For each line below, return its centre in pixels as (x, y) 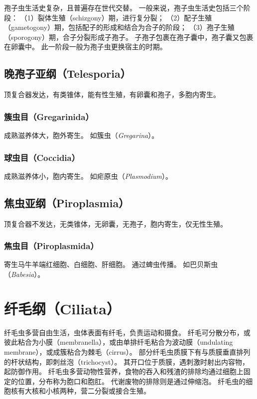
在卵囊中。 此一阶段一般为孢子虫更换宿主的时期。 (85, 47)
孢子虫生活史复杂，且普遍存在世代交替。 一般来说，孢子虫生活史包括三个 (124, 7)
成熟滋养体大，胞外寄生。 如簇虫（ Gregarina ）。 (81, 135)
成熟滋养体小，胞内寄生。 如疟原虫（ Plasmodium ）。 (88, 176)
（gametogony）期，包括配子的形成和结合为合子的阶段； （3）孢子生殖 (119, 27)
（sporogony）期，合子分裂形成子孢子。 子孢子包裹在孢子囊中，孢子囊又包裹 (129, 37)
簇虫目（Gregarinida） (49, 116)
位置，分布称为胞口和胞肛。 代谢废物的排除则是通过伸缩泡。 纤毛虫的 (132, 381)
